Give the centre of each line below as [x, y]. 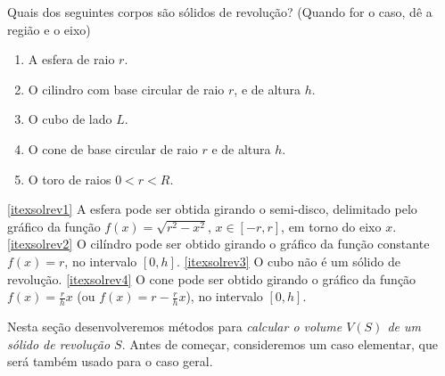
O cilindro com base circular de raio [126, 89]
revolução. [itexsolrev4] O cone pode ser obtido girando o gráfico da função [212, 278]
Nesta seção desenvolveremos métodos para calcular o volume [175, 326]
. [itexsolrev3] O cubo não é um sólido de [288, 261]
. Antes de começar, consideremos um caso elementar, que [280, 343]
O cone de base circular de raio [113, 148]
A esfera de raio [71, 59]
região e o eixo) [49, 29]
